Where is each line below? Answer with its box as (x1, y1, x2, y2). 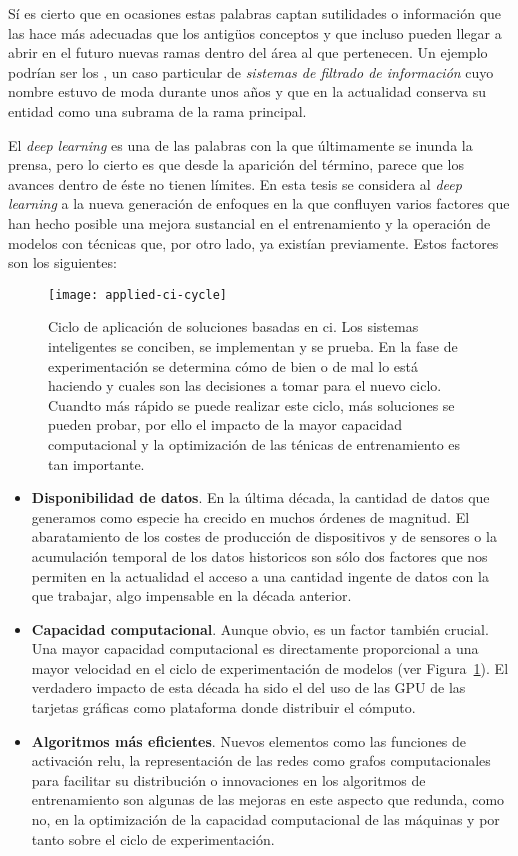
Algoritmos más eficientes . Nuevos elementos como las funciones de (31, 730, 467, 751)
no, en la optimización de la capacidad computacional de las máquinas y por (31, 809, 500, 830)
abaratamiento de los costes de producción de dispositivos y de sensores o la (31, 526, 497, 547)
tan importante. (48, 453, 145, 474)
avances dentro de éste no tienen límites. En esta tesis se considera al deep (8, 173, 462, 194)
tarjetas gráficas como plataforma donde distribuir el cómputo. (31, 697, 416, 718)
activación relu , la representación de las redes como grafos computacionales (31, 750, 491, 771)
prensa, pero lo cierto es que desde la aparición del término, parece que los (8, 154, 464, 175)
